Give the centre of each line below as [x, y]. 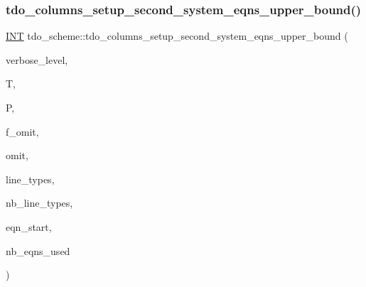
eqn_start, [29, 226]
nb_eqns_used [38, 250]
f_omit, [22, 131]
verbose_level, [37, 59]
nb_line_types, [39, 203]
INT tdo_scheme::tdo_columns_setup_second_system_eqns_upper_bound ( [177, 36]
